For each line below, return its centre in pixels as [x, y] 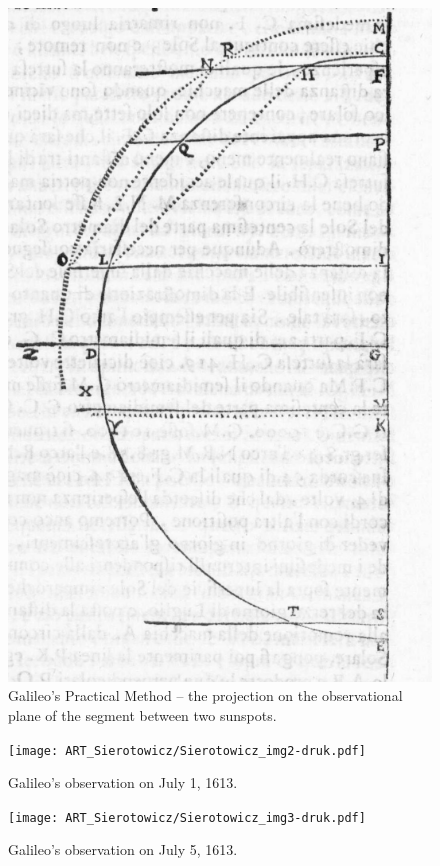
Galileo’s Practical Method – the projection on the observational [205, 695]
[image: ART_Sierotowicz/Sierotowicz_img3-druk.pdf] [187, 817]
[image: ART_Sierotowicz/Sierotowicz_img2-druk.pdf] [187, 750]
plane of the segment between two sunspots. [142, 714]
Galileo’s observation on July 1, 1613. [123, 782]
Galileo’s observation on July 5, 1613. [123, 849]
